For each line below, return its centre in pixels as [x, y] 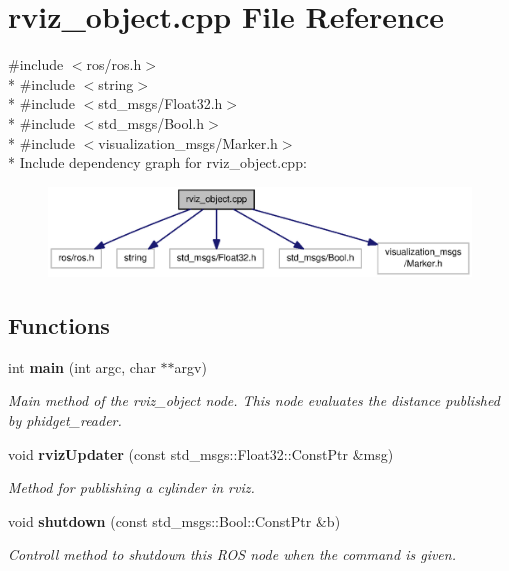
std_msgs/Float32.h [160, 103]
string [116, 83]
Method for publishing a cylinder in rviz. [131, 487]
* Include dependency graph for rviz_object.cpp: [157, 162]
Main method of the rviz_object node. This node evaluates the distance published [254, 400]
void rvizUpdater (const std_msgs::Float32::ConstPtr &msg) [201, 453]
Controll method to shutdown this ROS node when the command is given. [232, 554]
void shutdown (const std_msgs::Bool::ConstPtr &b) [174, 520]
